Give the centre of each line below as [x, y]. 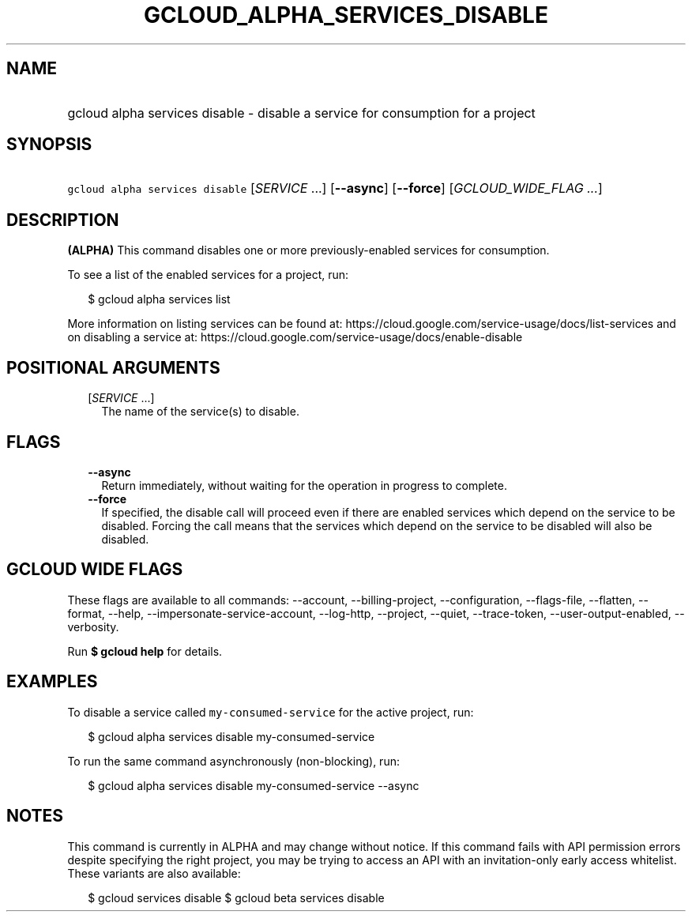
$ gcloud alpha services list [159, 299]
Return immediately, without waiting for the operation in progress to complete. [304, 485]
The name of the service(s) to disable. [200, 412]
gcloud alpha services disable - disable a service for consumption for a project [301, 113]
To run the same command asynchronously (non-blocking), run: [233, 761]
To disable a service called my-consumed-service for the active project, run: [271, 712]
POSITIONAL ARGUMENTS [113, 367]
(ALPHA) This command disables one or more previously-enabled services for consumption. [308, 250]
